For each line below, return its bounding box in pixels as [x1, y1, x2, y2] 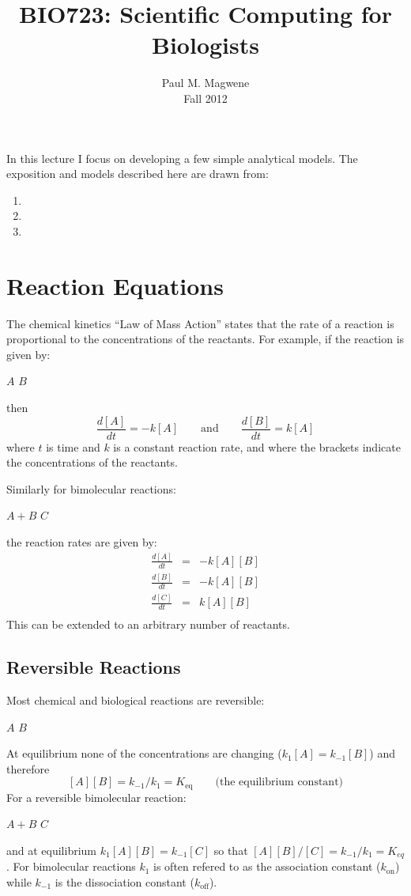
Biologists [152, 28, 259, 61]
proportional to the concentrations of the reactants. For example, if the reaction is [6, 331, 405, 347]
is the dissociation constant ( [55, 874, 194, 890]
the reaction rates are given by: [6, 534, 157, 550]
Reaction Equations [6, 269, 224, 301]
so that [213, 841, 248, 858]
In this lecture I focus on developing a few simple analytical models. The [6, 149, 358, 166]
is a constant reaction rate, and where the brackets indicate [113, 438, 401, 455]
